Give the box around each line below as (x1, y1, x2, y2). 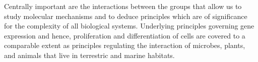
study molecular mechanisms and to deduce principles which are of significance (4, 10, 247, 21)
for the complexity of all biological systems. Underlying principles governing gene (4, 20, 254, 31)
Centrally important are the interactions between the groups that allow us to (4, 1, 242, 11)
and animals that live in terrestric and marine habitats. (4, 49, 175, 60)
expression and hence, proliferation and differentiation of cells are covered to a (4, 30, 245, 40)
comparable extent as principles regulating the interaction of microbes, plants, (4, 40, 245, 50)
